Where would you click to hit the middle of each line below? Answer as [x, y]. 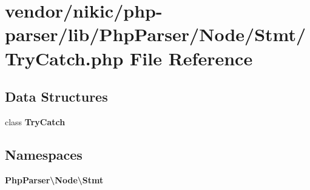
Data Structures [56, 97]
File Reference [191, 58]
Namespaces [44, 154]
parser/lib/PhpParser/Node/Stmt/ [156, 34]
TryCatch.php [64, 58]
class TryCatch [35, 121]
